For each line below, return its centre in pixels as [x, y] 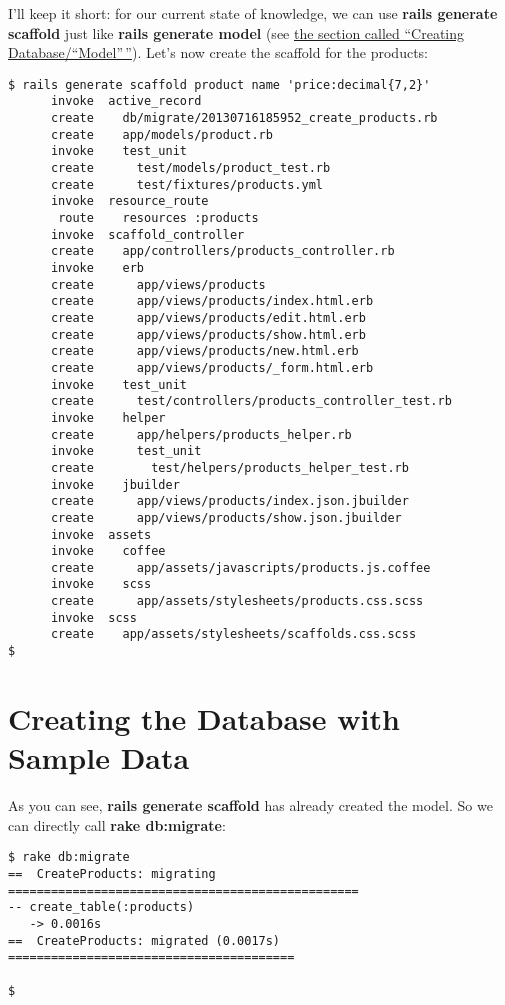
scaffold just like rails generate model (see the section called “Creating [236, 32]
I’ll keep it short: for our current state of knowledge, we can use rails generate [253, 13]
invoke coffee [108, 551]
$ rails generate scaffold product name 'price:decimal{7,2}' [219, 84]
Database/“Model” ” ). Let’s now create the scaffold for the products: [218, 52]
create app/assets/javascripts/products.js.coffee [240, 567]
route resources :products [158, 218]
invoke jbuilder [115, 484]
